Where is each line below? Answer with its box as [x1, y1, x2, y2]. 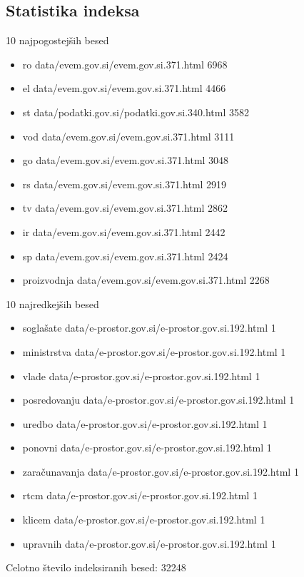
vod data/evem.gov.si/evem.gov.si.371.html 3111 [22, 128, 235, 143]
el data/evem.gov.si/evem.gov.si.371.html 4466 [22, 81, 226, 96]
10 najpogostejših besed [6, 33, 109, 48]
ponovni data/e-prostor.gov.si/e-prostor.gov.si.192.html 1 [22, 440, 272, 455]
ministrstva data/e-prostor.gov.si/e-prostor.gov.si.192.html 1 [22, 344, 286, 359]
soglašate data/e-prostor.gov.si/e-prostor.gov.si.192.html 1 [22, 320, 276, 335]
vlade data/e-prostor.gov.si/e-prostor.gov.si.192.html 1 [22, 368, 260, 383]
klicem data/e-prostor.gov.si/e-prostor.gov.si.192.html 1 [22, 512, 265, 527]
